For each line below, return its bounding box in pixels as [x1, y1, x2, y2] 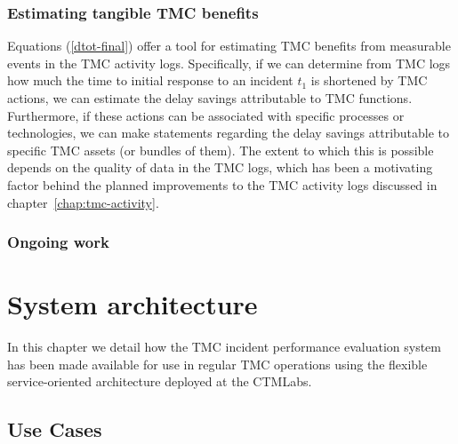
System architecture [7, 286, 258, 322]
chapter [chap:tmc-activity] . [7, 193, 159, 211]
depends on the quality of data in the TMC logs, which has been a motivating [7, 158, 433, 177]
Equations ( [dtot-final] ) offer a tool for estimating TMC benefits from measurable [7, 36, 451, 55]
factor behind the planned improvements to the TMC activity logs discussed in [7, 175, 438, 194]
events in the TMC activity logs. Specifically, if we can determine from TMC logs [7, 53, 451, 72]
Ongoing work [7, 231, 109, 253]
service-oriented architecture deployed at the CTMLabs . [7, 372, 312, 391]
